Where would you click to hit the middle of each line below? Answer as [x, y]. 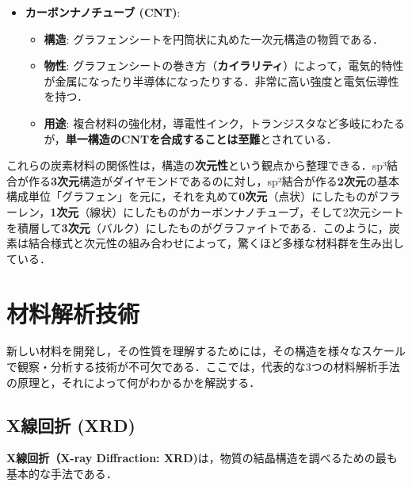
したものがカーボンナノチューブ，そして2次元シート [269, 211]
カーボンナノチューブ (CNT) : [103, 12]
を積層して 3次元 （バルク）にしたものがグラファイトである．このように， [198, 227]
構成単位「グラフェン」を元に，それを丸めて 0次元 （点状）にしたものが [193, 196]
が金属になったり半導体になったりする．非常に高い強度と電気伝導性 [221, 80]
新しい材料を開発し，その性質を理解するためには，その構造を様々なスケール [206, 351]
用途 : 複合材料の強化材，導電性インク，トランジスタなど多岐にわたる [224, 122]
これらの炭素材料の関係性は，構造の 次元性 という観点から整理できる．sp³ [197, 165]
